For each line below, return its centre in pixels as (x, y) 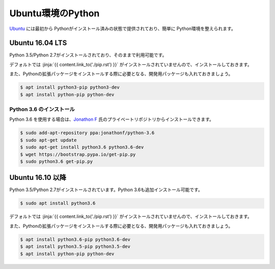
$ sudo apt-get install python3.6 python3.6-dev (82, 147)
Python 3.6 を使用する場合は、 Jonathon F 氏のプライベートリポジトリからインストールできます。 (112, 119)
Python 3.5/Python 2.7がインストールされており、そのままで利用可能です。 (88, 55)
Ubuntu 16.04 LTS (38, 43)
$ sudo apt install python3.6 (58, 203)
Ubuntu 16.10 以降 (38, 178)
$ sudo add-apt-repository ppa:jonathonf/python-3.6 (87, 133)
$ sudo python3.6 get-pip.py (57, 161)
